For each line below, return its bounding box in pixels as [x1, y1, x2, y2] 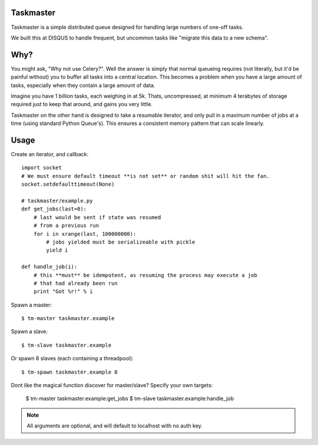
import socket [21, 164, 62, 171]
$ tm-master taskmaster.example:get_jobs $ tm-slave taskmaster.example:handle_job [25, 395, 234, 402]
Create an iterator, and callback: [11, 151, 89, 158]
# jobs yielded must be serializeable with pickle [46, 239, 196, 245]
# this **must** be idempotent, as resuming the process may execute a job [33, 272, 257, 278]
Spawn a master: [11, 301, 52, 308]
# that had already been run [33, 280, 118, 286]
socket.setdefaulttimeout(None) [21, 181, 115, 188]
